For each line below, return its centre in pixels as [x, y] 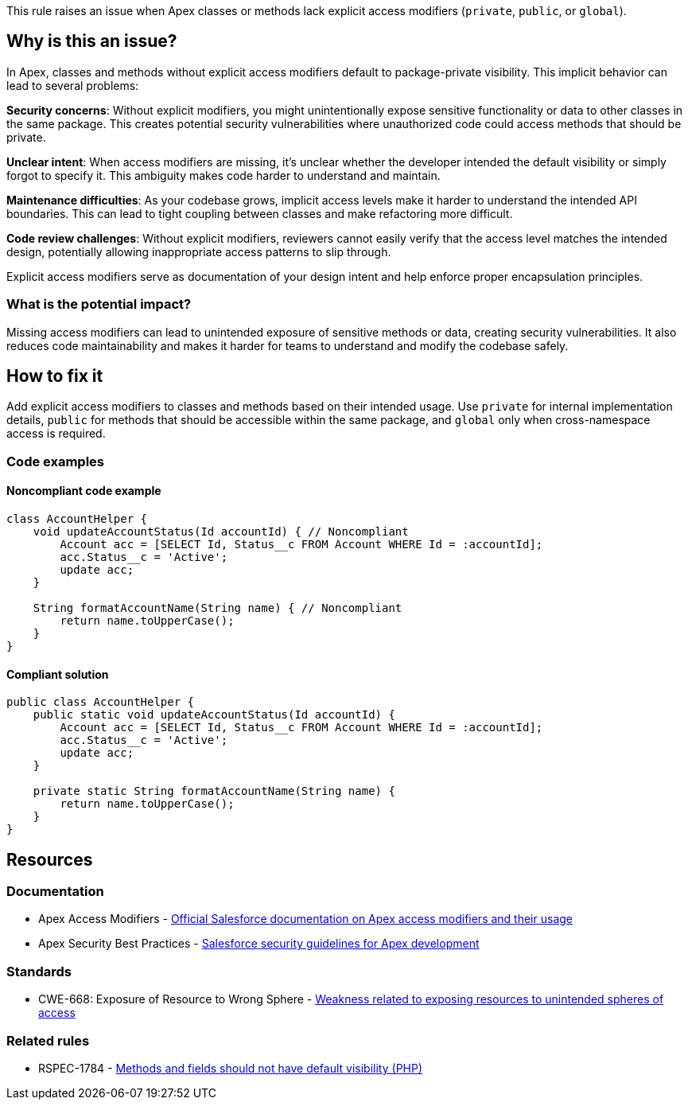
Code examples [56, 461]
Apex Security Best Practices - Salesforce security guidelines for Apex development [259, 944]
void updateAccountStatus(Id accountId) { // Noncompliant [221, 532]
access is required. [56, 434]
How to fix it [55, 376]
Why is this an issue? [92, 41]
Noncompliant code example [84, 491]
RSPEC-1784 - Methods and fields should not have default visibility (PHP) [231, 1068]
